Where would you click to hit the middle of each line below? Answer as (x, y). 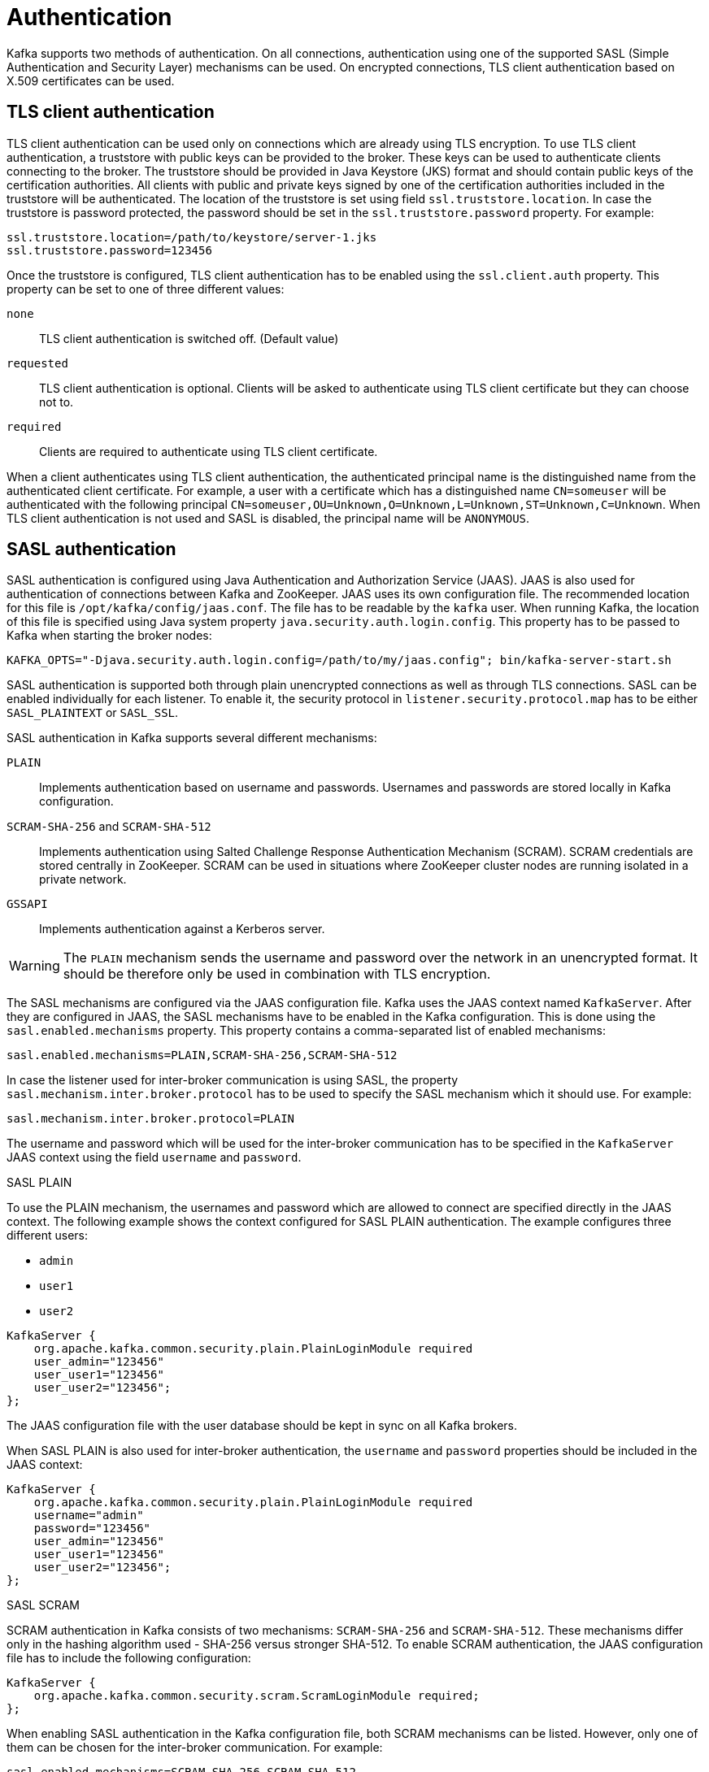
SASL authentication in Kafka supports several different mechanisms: (192, 738)
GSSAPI (27, 904)
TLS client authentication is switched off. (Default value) (189, 338)
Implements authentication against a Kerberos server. (182, 929)
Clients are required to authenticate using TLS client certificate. (209, 451)
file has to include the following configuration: (129, 1658)
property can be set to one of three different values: (146, 289)
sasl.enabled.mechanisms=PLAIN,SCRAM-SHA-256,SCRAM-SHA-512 (202, 1055)
